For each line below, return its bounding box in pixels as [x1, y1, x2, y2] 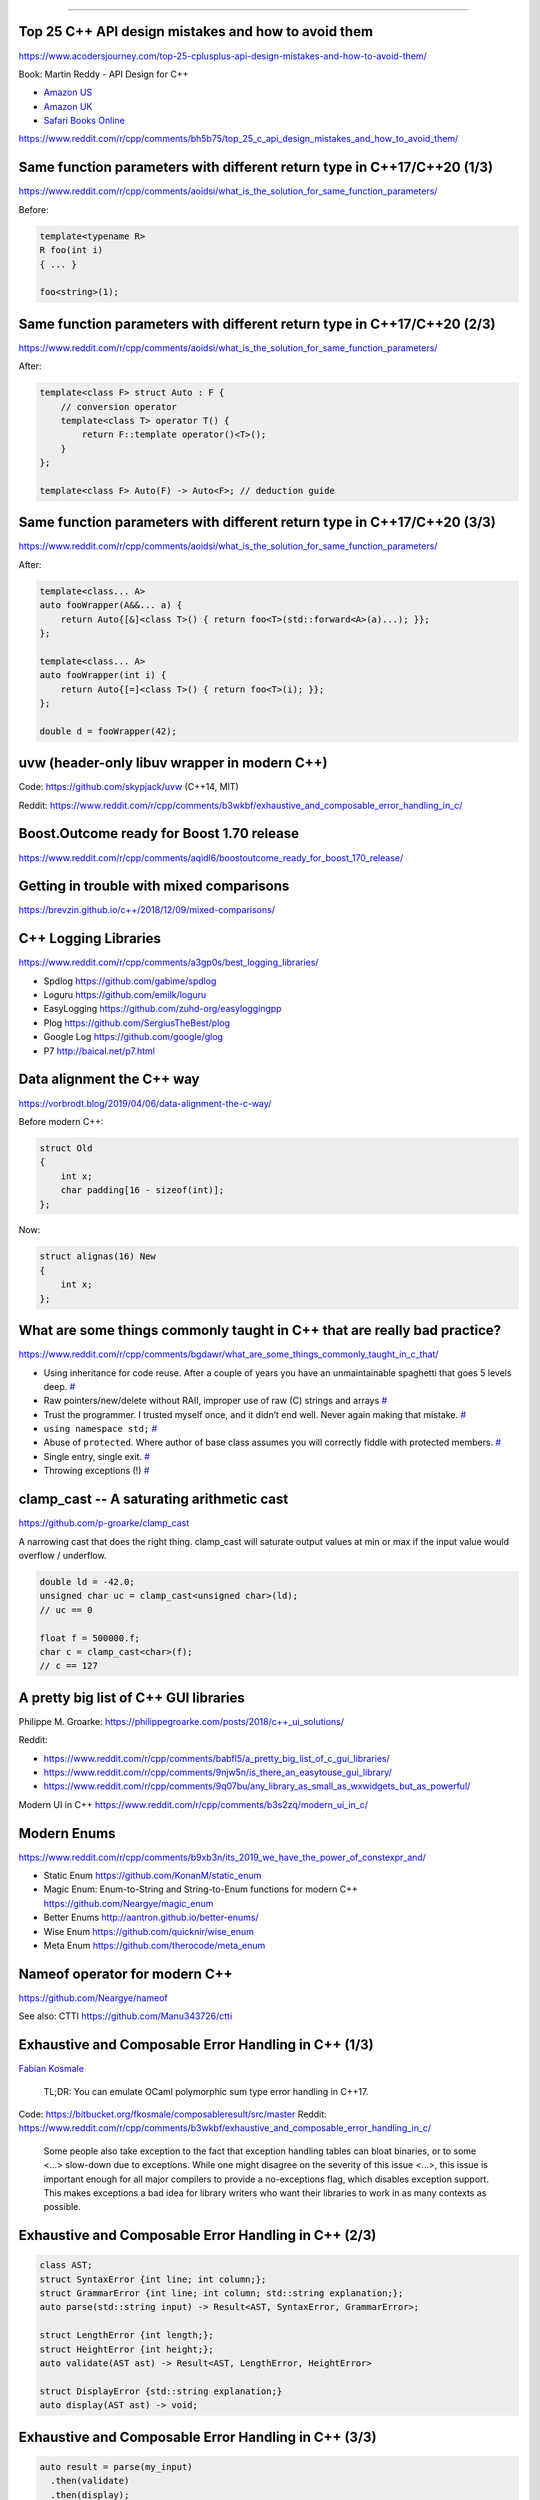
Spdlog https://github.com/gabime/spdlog [43, 975, 217, 987]
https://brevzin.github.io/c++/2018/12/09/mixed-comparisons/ [18, 904, 275, 916]
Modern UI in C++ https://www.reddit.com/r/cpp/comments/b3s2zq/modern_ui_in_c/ [18, 1798, 369, 1810]
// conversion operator [60, 401, 177, 412]
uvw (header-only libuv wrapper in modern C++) [18, 755, 328, 772]
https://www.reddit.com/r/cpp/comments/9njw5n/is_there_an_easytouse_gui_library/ [43, 1766, 392, 1778]
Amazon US [43, 86, 93, 99]
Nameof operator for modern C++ [18, 1965, 233, 1982]
